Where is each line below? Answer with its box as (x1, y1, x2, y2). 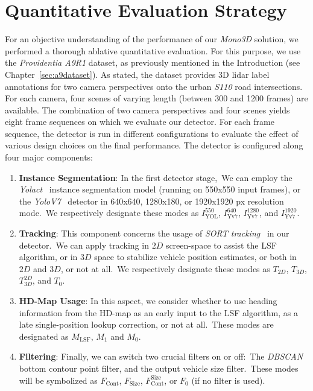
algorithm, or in (19, 250, 78, 263)
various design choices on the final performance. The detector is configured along (5, 139, 303, 151)
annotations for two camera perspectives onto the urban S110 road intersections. (5, 80, 303, 92)
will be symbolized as (19, 374, 98, 386)
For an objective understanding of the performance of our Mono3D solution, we (5, 33, 299, 45)
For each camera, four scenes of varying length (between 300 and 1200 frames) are (5, 92, 308, 104)
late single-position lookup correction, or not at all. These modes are (19, 318, 274, 331)
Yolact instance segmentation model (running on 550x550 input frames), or (19, 183, 301, 195)
